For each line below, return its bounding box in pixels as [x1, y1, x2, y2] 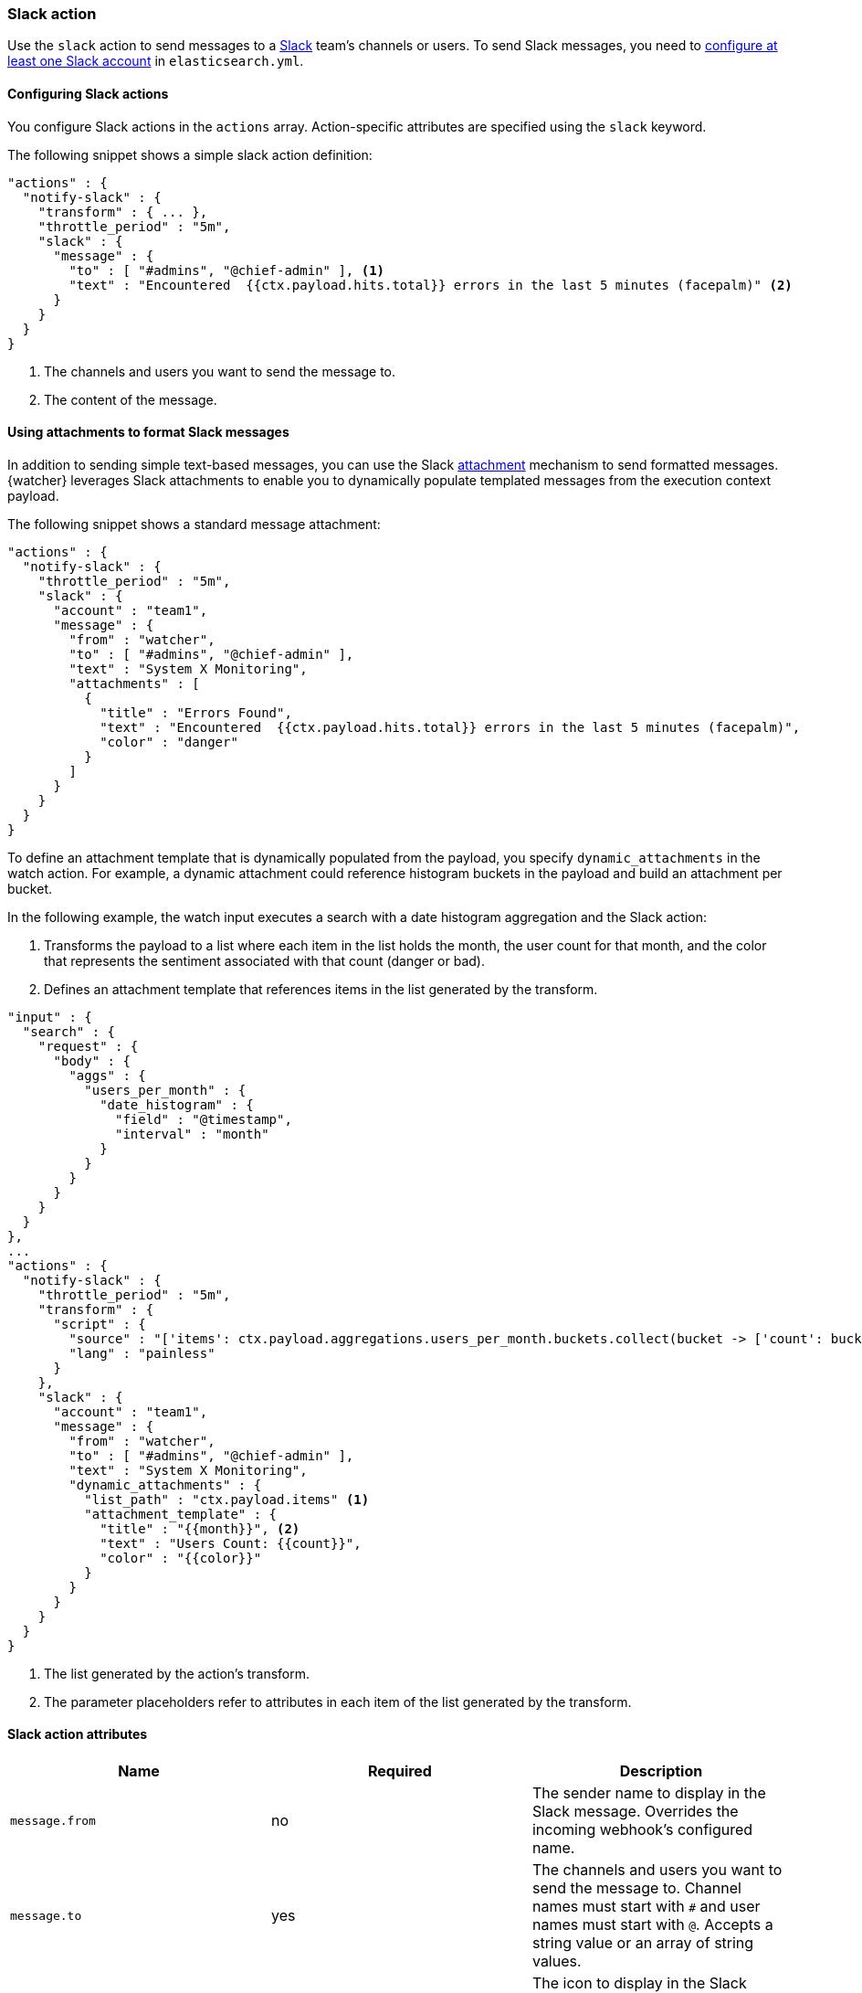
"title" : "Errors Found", [100, 705, 292, 720]
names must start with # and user [531, 1897, 761, 1916]
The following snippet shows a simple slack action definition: [7, 146, 373, 163]
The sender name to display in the [531, 1784, 766, 1803]
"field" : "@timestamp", [115, 1111, 292, 1127]
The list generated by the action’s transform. [44, 1665, 310, 1681]
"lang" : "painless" [68, 1345, 215, 1361]
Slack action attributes [7, 1726, 148, 1743]
